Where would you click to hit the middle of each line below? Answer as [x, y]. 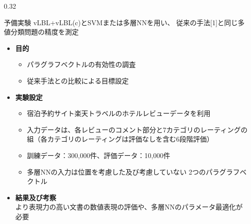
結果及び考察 [36, 197]
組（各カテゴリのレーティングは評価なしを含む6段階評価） [120, 139]
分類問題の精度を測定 [44, 32]
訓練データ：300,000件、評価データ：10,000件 [99, 155]
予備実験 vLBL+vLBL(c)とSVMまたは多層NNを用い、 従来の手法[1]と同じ [121, 22]
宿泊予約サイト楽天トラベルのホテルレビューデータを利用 [119, 113]
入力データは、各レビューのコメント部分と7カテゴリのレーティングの [137, 129]
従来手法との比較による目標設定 [78, 80]
